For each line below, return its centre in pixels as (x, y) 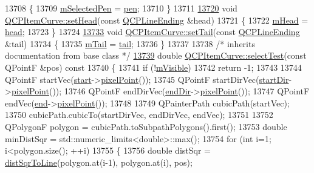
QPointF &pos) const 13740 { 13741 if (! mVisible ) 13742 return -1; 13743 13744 (153, 67)
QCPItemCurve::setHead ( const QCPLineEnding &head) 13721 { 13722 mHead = (157, 20)
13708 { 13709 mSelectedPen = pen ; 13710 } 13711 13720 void (121, 8)
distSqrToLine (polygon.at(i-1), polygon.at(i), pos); (99, 162)
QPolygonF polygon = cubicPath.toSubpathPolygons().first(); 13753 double (146, 126)
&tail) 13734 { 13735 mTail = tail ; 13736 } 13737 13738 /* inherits (130, 43)
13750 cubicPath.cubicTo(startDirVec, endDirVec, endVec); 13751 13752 (139, 115)
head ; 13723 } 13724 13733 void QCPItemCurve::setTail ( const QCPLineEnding (152, 32)
